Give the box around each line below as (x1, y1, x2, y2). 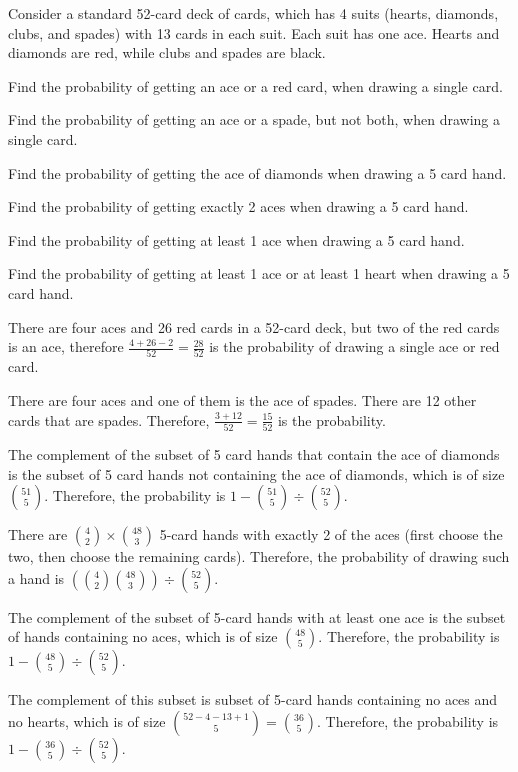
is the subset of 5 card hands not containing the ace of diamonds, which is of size (8, 463, 505, 484)
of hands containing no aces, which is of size (8, 626, 278, 647)
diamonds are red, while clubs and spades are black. (8, 42, 326, 63)
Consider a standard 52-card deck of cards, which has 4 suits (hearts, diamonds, (8, 3, 499, 23)
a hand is (8, 567, 65, 588)
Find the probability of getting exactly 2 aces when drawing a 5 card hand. (8, 196, 469, 217)
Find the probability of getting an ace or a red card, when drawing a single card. (8, 75, 503, 96)
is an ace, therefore (8, 336, 124, 357)
